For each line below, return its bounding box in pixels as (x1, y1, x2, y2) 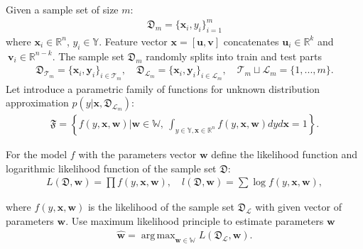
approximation (6, 95, 69, 110)
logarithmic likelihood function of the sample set (6, 160, 217, 175)
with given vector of (255, 199, 342, 214)
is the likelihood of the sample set (87, 199, 234, 214)
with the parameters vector (78, 147, 197, 162)
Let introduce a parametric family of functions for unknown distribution (6, 81, 320, 96)
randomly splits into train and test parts (146, 48, 323, 63)
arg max (141, 230, 175, 240)
